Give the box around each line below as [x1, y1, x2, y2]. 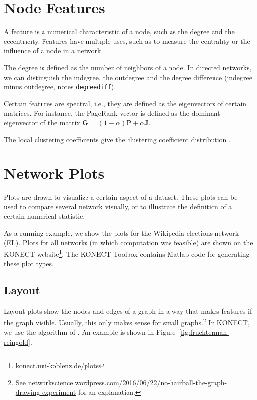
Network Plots [4, 163, 105, 183]
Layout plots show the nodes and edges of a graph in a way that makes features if [4, 306, 252, 316]
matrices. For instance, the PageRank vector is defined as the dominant [4, 108, 220, 118]
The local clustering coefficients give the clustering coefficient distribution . [4, 134, 231, 144]
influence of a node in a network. [4, 45, 103, 56]
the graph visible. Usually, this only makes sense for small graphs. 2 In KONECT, [4, 316, 250, 327]
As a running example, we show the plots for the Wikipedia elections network [4, 228, 239, 238]
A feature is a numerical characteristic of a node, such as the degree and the [4, 26, 235, 37]
